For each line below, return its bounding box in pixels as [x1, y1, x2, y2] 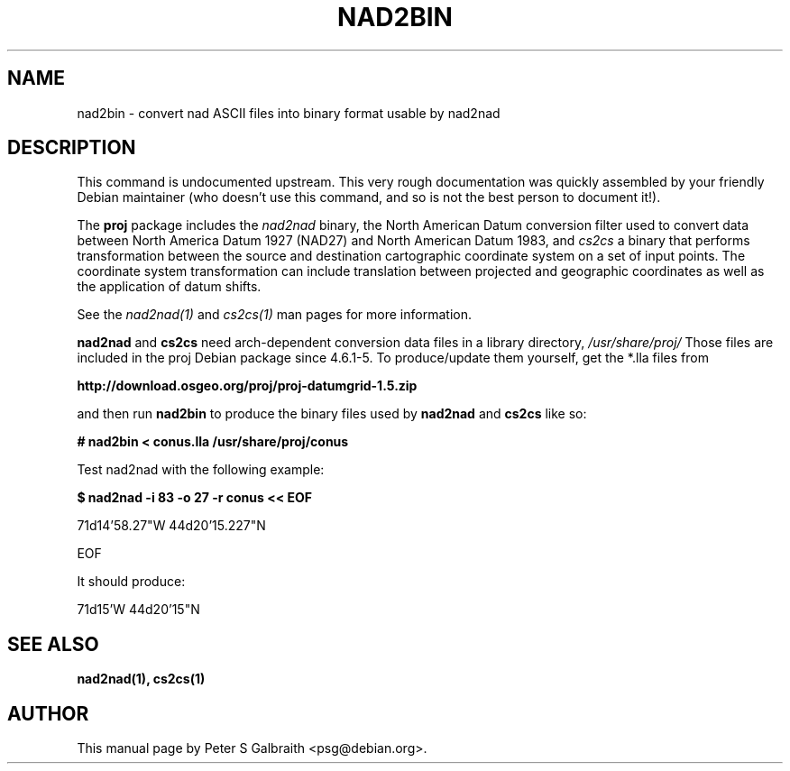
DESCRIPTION [7, 136, 136, 160]
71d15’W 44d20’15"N [77, 601, 200, 618]
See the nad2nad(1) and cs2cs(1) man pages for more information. [77, 307, 472, 323]
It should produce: [77, 574, 186, 590]
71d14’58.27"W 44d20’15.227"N [77, 518, 266, 534]
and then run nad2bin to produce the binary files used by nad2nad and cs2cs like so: [77, 406, 587, 422]
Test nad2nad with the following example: [77, 462, 325, 478]
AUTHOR [7, 702, 89, 725]
